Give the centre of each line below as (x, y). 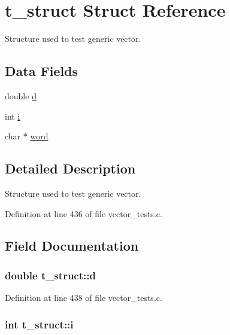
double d (21, 95)
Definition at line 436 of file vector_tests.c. (84, 213)
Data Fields (42, 71)
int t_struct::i (39, 324)
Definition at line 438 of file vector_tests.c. (84, 298)
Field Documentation (72, 246)
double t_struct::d (50, 275)
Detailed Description (70, 168)
